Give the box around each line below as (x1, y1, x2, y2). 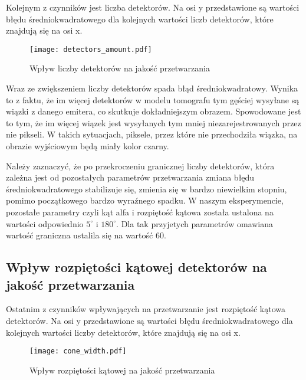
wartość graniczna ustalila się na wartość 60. (6, 229, 166, 241)
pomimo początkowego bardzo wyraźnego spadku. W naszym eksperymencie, (6, 194, 284, 207)
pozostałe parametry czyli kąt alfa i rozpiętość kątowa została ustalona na (6, 205, 274, 218)
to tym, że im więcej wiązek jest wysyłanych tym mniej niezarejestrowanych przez (6, 116, 301, 129)
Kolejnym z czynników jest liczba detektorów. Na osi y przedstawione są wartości (6, 1, 300, 13)
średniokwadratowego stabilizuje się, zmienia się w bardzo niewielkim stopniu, (6, 182, 287, 195)
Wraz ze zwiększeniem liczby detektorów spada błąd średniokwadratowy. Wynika (6, 82, 298, 94)
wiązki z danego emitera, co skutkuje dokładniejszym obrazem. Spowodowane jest (6, 105, 301, 117)
